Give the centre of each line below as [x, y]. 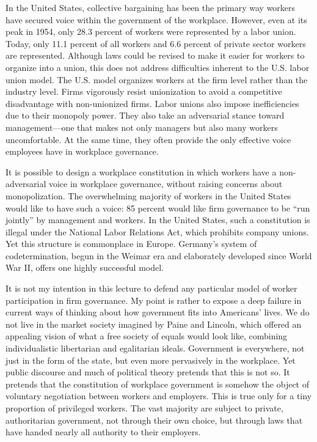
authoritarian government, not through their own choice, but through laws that [154, 420]
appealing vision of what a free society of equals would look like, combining [147, 336]
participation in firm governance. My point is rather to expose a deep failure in [154, 300]
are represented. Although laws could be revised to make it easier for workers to [155, 55]
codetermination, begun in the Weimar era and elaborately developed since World [159, 255]
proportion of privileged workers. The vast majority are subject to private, [144, 408]
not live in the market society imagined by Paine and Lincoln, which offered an [154, 324]
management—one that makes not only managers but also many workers [142, 127]
